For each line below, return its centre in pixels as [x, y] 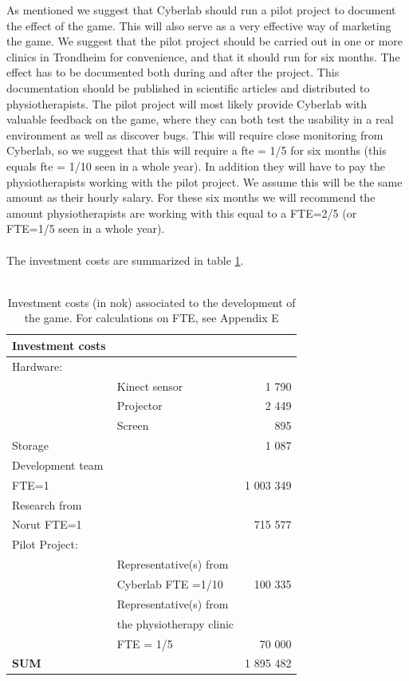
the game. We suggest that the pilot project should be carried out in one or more [205, 41]
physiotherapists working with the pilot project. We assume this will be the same [204, 181]
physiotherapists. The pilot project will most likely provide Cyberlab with [187, 103]
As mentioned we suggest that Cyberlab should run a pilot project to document [201, 10]
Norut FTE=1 [47, 524]
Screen [133, 425]
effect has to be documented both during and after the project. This [173, 72]
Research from [47, 504]
